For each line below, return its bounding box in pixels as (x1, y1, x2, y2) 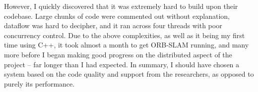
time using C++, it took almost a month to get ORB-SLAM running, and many (4, 40, 249, 50)
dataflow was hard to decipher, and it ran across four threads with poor (4, 20, 222, 31)
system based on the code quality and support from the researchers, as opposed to (4, 69, 254, 79)
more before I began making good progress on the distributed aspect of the (4, 49, 232, 59)
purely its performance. (4, 78, 75, 89)
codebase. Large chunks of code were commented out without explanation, (4, 10, 230, 21)
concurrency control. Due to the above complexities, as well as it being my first (4, 30, 245, 40)
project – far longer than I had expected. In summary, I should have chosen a (4, 59, 240, 69)
